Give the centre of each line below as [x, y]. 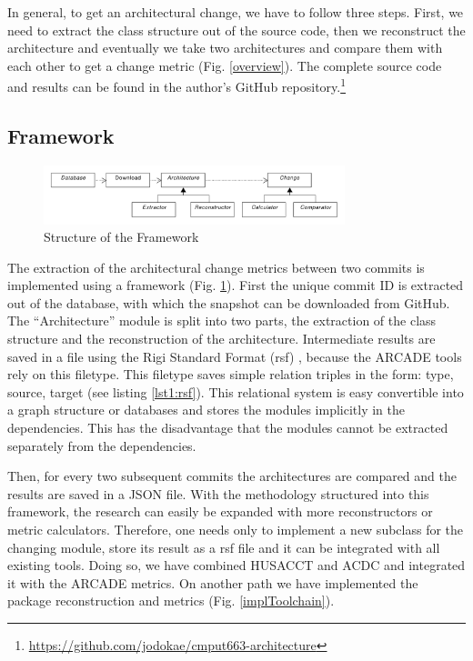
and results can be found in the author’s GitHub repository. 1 [177, 85]
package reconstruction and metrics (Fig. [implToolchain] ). [171, 601]
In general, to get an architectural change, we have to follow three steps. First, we [236, 12]
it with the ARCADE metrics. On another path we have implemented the [213, 582]
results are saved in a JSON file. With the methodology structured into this [218, 493]
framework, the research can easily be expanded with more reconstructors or [220, 511]
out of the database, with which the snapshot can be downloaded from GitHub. [229, 302]
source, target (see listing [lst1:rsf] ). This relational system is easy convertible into [236, 391]
